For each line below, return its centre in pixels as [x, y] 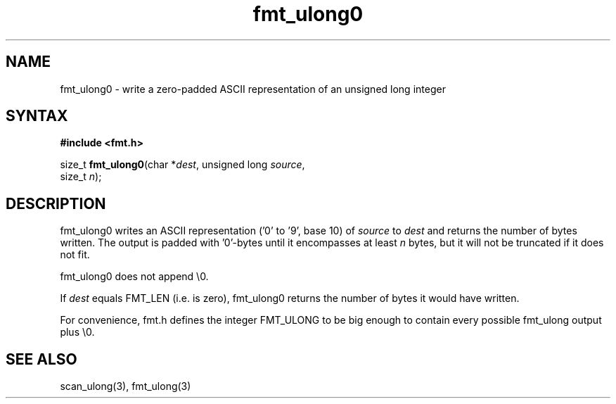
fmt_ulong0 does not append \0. [134, 277]
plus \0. [77, 332]
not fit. [75, 255]
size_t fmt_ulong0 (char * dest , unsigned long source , [182, 165]
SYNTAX [37, 116]
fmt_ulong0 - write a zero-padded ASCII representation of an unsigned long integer [253, 89]
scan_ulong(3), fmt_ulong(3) [126, 386]
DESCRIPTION [56, 203]
